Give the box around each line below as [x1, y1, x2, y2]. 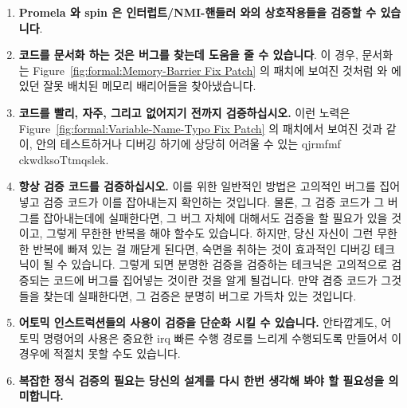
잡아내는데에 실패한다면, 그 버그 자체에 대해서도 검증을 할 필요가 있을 [43, 209, 388, 226]
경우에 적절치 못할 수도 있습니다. [18, 345, 181, 362]
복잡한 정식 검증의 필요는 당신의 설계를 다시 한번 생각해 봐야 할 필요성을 [18, 371, 385, 388]
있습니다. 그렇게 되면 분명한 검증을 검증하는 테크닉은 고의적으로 [71, 256, 388, 273]
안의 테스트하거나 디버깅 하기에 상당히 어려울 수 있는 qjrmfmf [36, 135, 341, 152]
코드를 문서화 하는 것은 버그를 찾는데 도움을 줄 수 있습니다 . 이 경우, [18, 46, 358, 63]
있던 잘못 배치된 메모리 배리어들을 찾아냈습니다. [18, 77, 256, 94]
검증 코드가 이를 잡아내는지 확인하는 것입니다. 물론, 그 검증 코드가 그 [43, 193, 385, 210]
